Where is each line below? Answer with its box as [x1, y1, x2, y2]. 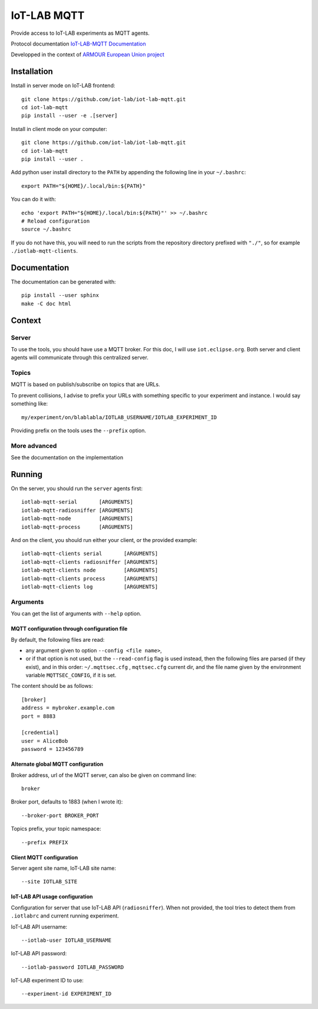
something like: [11, 400, 48, 407]
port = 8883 [21, 713, 56, 720]
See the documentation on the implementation [11, 454, 124, 461]
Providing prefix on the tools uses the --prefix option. [11, 427, 147, 434]
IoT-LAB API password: [11, 950, 67, 957]
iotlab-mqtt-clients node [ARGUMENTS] [21, 567, 158, 574]
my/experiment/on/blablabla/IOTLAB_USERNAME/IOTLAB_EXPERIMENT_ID [21, 414, 217, 420]
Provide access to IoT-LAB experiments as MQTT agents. [11, 30, 150, 37]
